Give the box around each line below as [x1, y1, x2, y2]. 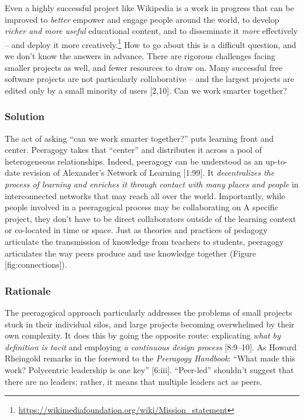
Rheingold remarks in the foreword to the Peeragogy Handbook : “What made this [5, 352, 295, 364]
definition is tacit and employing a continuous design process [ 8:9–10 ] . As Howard [5, 340, 297, 353]
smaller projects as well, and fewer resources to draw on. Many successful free [5, 61, 282, 73]
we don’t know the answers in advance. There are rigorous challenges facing [5, 50, 275, 62]
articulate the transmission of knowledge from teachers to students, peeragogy [5, 235, 284, 247]
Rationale [5, 283, 51, 298]
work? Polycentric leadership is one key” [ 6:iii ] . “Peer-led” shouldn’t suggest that [5, 363, 294, 375]
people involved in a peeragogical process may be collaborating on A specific [5, 201, 278, 213]
